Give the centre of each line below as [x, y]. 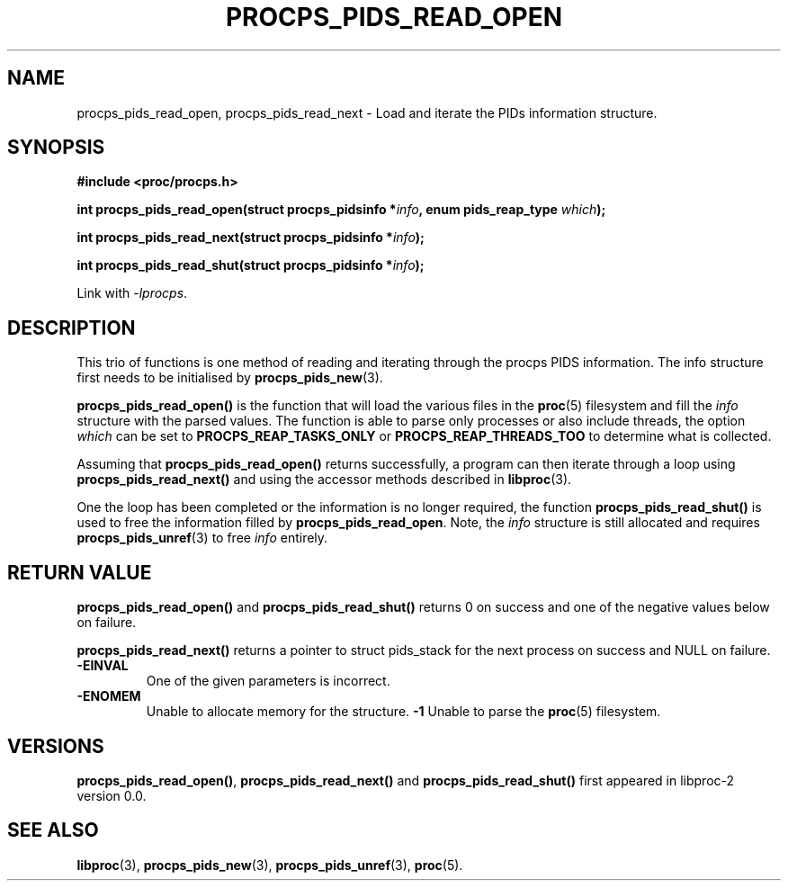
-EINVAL [103, 666]
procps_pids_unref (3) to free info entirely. [202, 538]
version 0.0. [112, 795]
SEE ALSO [53, 830]
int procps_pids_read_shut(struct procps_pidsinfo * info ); [251, 265]
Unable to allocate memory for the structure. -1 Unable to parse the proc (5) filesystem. [403, 712]
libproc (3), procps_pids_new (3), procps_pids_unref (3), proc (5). [270, 865]
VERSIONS [56, 746]
